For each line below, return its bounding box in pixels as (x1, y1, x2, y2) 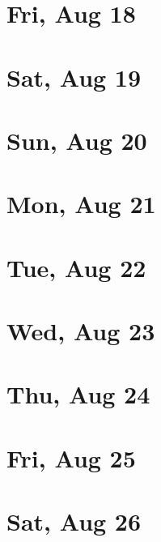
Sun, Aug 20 (6, 123, 147, 156)
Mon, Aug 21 (6, 187, 156, 220)
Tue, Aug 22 (6, 250, 146, 284)
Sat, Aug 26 (6, 505, 142, 538)
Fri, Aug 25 (6, 441, 136, 474)
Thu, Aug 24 (6, 378, 150, 411)
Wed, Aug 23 (6, 314, 155, 348)
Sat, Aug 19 (6, 60, 142, 93)
